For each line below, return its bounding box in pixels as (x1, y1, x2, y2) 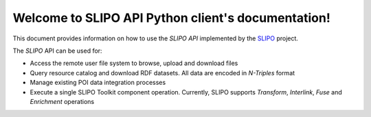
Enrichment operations (30, 97, 95, 105)
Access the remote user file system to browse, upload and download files (30, 59, 238, 68)
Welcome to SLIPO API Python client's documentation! (12, 10, 331, 25)
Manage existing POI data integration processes (30, 79, 166, 87)
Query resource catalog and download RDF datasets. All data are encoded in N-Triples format (30, 68, 295, 77)
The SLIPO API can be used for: (12, 47, 102, 55)
